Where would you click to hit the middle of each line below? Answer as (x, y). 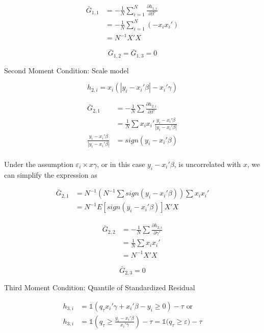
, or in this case (121, 164)
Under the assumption (39, 164)
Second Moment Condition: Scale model (67, 70)
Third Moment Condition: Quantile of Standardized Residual (100, 287)
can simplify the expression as (51, 174)
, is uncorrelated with (207, 164)
